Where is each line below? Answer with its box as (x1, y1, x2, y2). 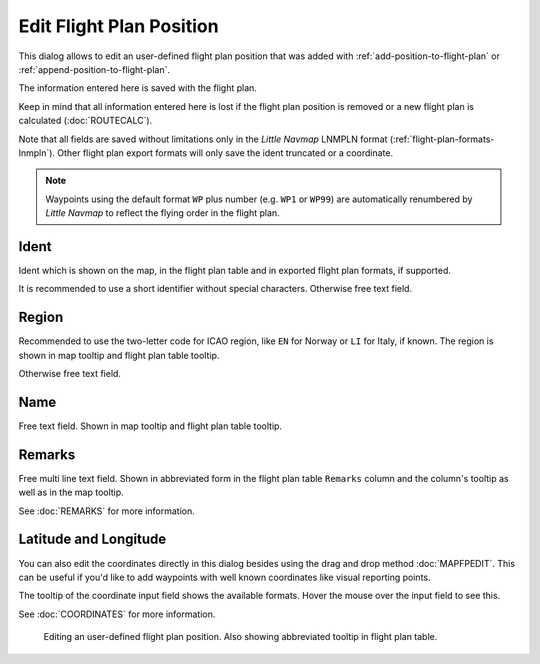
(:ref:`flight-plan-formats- (389, 133, 495, 145)
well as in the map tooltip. (18, 486, 124, 499)
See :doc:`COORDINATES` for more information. (18, 608, 216, 620)
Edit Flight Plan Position (18, 15, 219, 37)
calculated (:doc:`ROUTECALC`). (18, 115, 153, 127)
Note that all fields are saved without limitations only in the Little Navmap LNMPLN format (18, 133, 388, 145)
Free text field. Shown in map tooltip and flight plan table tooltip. (18, 420, 283, 432)
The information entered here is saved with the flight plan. (18, 82, 257, 94)
